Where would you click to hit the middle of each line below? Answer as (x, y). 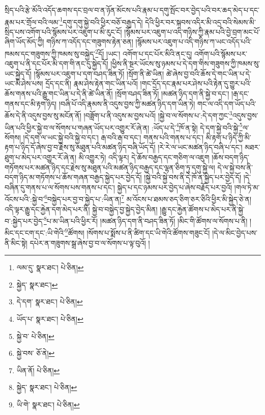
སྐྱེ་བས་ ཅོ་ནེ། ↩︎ (36, 353)
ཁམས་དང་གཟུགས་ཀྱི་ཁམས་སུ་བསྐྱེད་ (50, 53)
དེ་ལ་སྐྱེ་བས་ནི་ (235, 167)
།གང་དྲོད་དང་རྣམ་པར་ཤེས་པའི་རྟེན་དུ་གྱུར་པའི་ (196, 83)
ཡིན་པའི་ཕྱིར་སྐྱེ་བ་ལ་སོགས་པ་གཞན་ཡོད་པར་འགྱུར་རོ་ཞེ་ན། (77, 127)
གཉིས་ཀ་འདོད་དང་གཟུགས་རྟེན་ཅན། (90, 42)
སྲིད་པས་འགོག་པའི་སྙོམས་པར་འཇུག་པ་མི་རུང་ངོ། (63, 31)
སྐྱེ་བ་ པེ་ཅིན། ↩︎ (35, 336)
